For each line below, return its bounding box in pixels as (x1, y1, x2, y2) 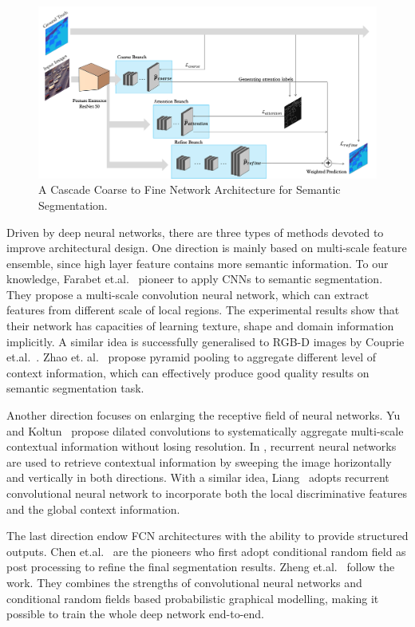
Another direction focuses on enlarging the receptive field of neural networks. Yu (6, 407, 401, 424)
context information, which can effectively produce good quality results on (6, 364, 370, 381)
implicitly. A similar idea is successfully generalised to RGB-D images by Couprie (6, 333, 405, 349)
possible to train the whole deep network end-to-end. (6, 605, 265, 622)
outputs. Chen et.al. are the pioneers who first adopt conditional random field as (6, 542, 406, 559)
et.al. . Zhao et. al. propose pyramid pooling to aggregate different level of (6, 349, 377, 365)
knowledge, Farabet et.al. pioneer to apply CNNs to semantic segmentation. (6, 270, 383, 287)
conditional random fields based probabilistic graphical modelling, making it (6, 590, 379, 606)
